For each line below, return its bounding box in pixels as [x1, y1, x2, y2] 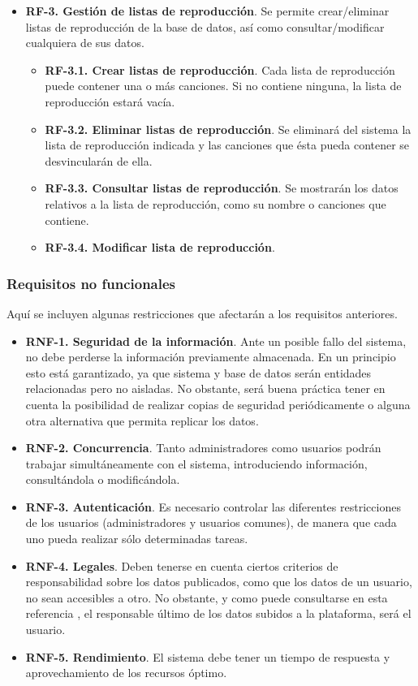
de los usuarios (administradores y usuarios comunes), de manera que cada [25, 514, 397, 531]
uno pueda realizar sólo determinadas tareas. [25, 530, 248, 547]
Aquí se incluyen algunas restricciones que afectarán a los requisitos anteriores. [6, 304, 398, 321]
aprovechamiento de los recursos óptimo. [25, 664, 227, 681]
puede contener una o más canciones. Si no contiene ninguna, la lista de [45, 77, 402, 94]
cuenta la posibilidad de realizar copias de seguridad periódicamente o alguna [25, 395, 411, 412]
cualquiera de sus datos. [25, 34, 144, 51]
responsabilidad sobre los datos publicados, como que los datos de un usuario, [25, 573, 412, 590]
